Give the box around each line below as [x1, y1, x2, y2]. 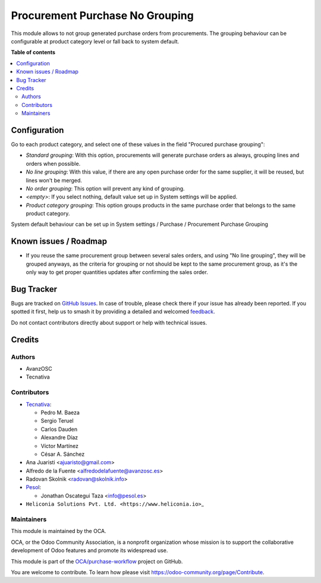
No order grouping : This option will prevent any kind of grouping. [26, 185, 185, 192]
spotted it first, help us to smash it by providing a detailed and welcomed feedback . [11, 308, 215, 315]
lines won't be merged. [26, 177, 83, 184]
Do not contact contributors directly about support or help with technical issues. [11, 319, 207, 326]
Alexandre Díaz [40, 434, 78, 441]
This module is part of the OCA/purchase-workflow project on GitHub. [11, 557, 183, 565]
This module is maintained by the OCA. [11, 528, 106, 535]
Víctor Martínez [40, 442, 79, 449]
